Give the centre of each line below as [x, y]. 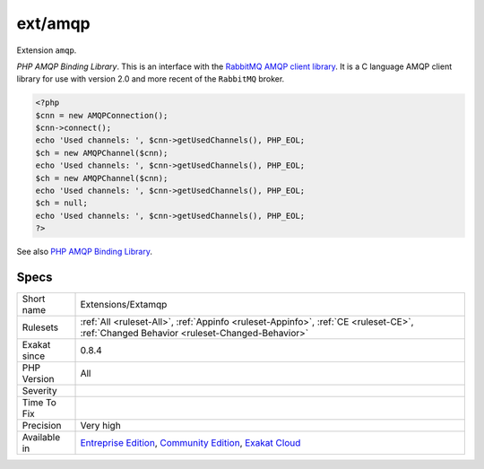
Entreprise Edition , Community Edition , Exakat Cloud [190, 443]
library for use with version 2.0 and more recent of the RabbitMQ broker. [151, 79]
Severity [39, 391]
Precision [42, 426]
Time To [39, 403]
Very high [100, 426]
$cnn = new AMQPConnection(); [102, 115]
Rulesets [40, 327]
